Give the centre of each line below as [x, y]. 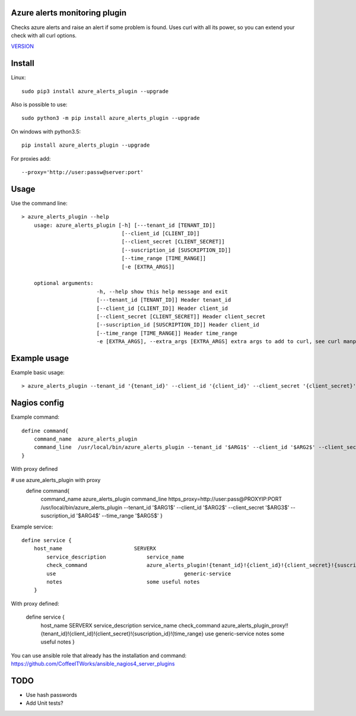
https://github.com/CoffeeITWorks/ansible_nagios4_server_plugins [93, 664]
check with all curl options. [44, 35]
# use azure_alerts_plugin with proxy [56, 480]
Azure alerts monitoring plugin [69, 13]
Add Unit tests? [44, 703]
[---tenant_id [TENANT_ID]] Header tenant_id [164, 300]
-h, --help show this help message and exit [162, 292]
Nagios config [38, 403]
